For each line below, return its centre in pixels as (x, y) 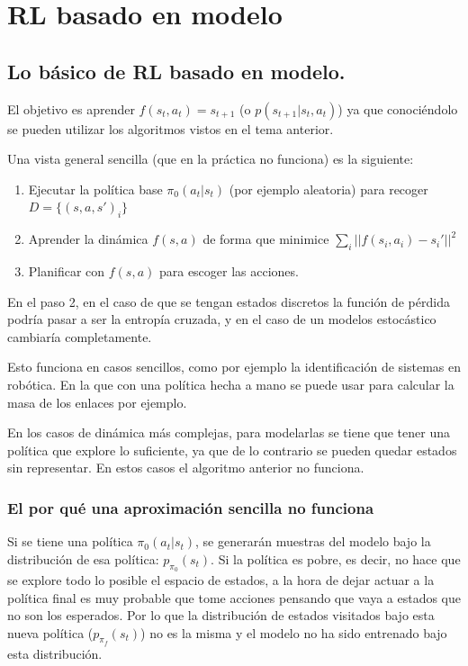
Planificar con (67, 270)
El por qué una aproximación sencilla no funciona (191, 507)
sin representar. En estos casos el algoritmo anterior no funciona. (186, 468)
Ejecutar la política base (95, 189)
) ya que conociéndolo (398, 108)
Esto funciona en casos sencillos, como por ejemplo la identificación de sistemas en (234, 367)
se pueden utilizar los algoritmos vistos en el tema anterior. (171, 128)
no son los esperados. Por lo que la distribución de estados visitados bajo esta (221, 615)
